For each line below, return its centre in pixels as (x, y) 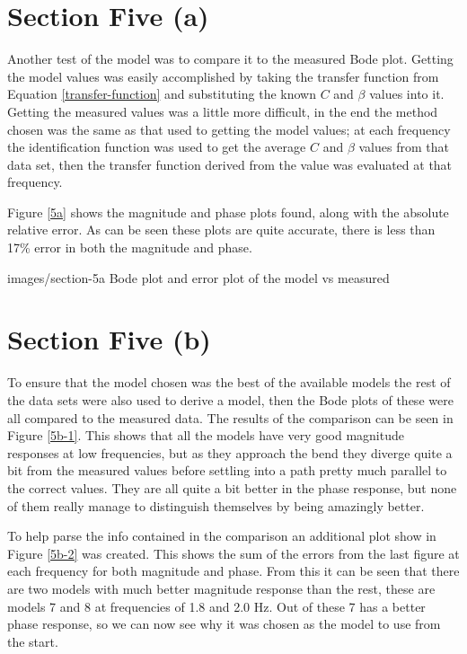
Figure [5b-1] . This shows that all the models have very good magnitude (206, 435)
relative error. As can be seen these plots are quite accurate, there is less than (221, 230)
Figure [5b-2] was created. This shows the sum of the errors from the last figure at (233, 553)
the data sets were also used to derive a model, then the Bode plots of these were (230, 399)
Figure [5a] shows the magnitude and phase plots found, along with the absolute (228, 212)
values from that (404, 147)
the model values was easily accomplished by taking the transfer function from (223, 76)
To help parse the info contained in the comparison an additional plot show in (222, 536)
